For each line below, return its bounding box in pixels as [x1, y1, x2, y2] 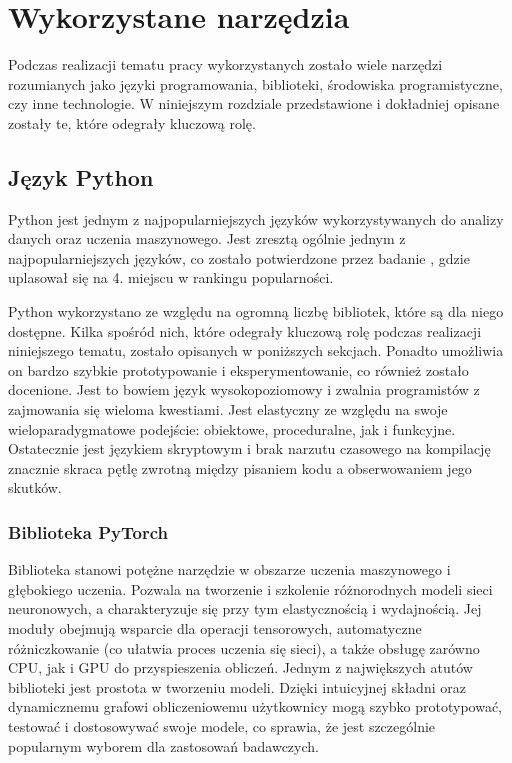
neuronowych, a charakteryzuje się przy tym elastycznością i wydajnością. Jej [8, 598, 482, 619]
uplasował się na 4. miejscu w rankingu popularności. [8, 267, 334, 288]
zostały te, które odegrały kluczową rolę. [8, 112, 256, 133]
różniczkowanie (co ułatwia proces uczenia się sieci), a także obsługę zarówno [8, 637, 480, 658]
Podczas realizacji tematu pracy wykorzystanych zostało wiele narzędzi [8, 54, 443, 75]
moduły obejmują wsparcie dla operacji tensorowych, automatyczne [8, 618, 422, 639]
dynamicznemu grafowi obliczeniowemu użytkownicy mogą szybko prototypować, [8, 696, 503, 717]
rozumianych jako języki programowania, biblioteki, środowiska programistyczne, [8, 73, 503, 94]
